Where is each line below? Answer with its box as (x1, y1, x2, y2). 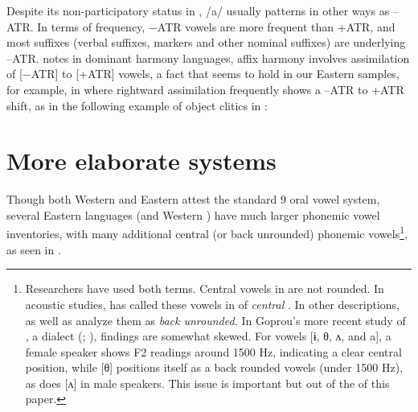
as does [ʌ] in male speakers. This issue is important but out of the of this (25, 374, 390, 391)
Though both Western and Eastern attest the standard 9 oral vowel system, (6, 191, 380, 208)
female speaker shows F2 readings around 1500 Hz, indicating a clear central (25, 343, 402, 360)
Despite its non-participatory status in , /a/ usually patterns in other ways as (6, 2, 390, 19)
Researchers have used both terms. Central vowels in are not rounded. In (25, 280, 384, 297)
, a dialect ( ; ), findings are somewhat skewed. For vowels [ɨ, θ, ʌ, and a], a (25, 328, 391, 344)
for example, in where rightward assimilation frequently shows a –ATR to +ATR (6, 80, 404, 97)
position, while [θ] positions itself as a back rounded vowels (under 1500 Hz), (25, 359, 404, 376)
